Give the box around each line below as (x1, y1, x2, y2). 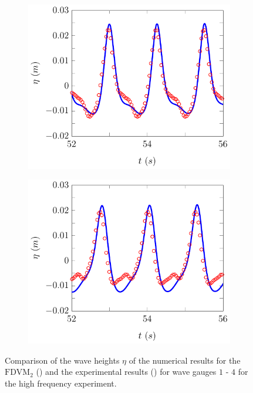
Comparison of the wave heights (5, 354, 120, 366)
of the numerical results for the (129, 354, 241, 366)
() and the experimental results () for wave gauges (36, 365, 217, 378)
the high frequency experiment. (5, 377, 117, 389)
